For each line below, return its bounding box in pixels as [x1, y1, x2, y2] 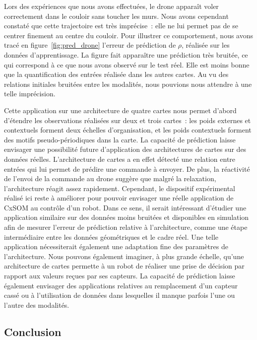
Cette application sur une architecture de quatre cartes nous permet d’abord [4, 105, 237, 115]
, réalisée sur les [182, 40, 230, 50]
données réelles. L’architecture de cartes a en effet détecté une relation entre [4, 153, 236, 164]
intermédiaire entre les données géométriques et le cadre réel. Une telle [4, 231, 219, 242]
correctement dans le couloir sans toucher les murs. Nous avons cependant [4, 10, 229, 21]
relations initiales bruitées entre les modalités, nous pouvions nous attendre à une [4, 78, 252, 89]
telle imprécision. [4, 88, 56, 99]
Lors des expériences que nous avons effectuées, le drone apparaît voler [4, 1, 219, 11]
